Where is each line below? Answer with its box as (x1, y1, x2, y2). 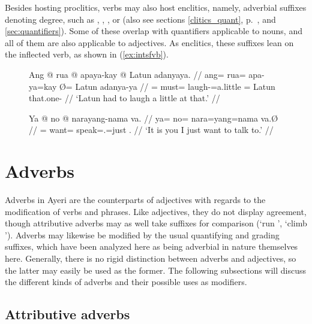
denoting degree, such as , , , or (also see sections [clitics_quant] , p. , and (5, 13, 276, 25)
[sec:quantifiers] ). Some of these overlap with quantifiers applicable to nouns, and (5, 25, 302, 37)
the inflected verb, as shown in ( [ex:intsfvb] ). (5, 48, 169, 60)
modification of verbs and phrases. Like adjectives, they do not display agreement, (5, 205, 307, 217)
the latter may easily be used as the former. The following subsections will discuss (5, 264, 307, 276)
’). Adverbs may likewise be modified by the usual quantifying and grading (5, 228, 280, 241)
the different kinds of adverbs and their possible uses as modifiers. (5, 275, 247, 288)
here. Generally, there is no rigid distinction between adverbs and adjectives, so (5, 252, 296, 265)
